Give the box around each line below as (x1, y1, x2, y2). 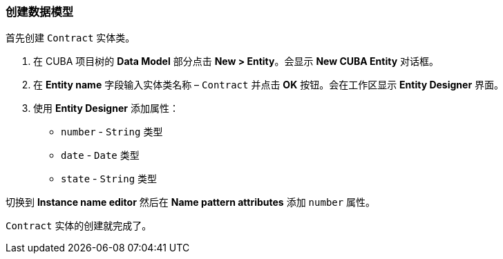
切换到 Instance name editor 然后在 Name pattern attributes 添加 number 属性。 (6, 196, 376, 209)
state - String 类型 (61, 173, 157, 185)
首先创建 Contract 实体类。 (6, 32, 135, 44)
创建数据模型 (6, 5, 74, 19)
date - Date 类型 (61, 149, 140, 162)
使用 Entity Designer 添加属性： (33, 102, 179, 115)
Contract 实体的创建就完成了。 (6, 220, 152, 232)
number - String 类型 (61, 126, 163, 138)
